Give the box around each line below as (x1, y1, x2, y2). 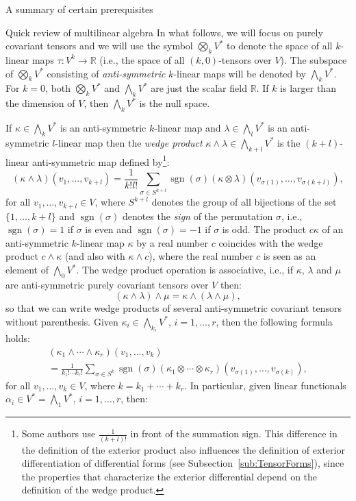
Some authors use (21, 426, 96, 441)
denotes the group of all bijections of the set (151, 195, 337, 209)
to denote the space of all (227, 38, 333, 53)
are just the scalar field (151, 81, 247, 95)
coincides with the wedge (218, 235, 323, 249)
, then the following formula (216, 314, 333, 328)
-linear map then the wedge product (55, 135, 203, 149)
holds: (5, 331, 30, 345)
